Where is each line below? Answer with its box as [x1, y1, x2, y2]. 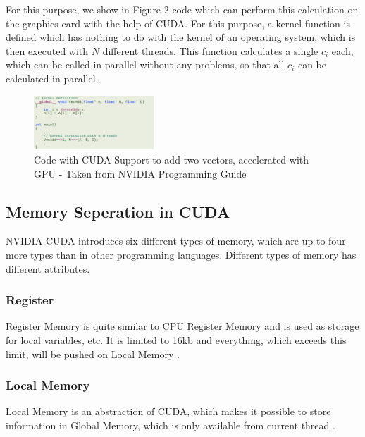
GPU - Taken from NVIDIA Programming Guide [34, 166, 247, 180]
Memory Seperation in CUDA [6, 200, 230, 222]
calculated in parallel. [6, 70, 99, 85]
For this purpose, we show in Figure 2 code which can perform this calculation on [6, 2, 359, 16]
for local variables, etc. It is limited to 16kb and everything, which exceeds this [6, 332, 347, 347]
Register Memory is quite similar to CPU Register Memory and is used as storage [6, 319, 359, 333]
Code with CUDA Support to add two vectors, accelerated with [34, 152, 309, 166]
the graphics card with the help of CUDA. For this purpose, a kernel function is [6, 16, 350, 30]
